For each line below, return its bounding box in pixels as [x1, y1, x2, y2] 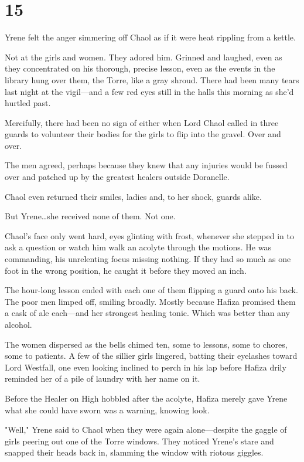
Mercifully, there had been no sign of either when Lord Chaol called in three [5, 116, 279, 128]
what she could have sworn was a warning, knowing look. [5, 403, 210, 416]
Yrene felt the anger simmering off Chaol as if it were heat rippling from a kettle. [5, 31, 296, 43]
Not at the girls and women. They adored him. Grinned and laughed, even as [5, 50, 282, 63]
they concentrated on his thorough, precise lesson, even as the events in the [5, 62, 275, 74]
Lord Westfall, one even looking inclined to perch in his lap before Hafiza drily [5, 361, 286, 373]
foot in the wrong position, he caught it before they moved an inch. [5, 264, 247, 276]
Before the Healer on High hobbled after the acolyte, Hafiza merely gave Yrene [5, 392, 288, 404]
